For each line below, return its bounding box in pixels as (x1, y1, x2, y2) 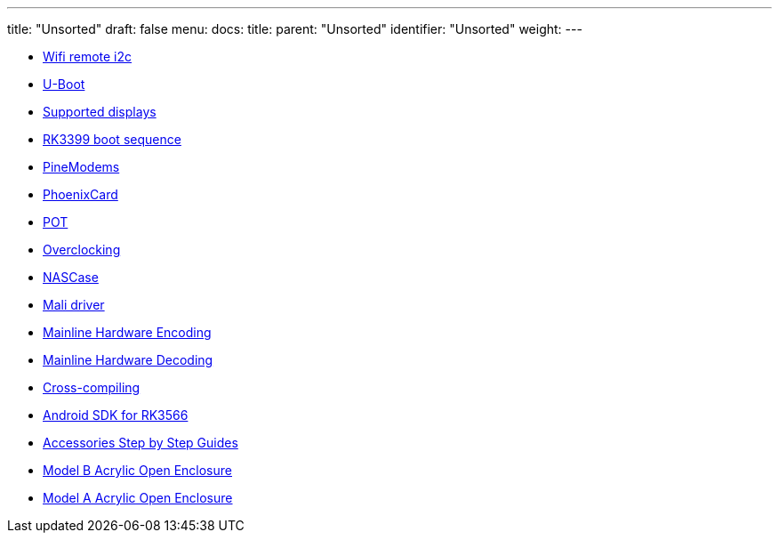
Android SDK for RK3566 (43, 407, 189, 423)
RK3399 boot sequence (43, 132, 181, 147)
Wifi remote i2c (43, 49, 133, 64)
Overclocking (43, 242, 121, 257)
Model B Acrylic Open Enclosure (43, 463, 232, 478)
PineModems (43, 159, 120, 174)
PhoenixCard (43, 187, 118, 202)
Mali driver (43, 297, 105, 312)
